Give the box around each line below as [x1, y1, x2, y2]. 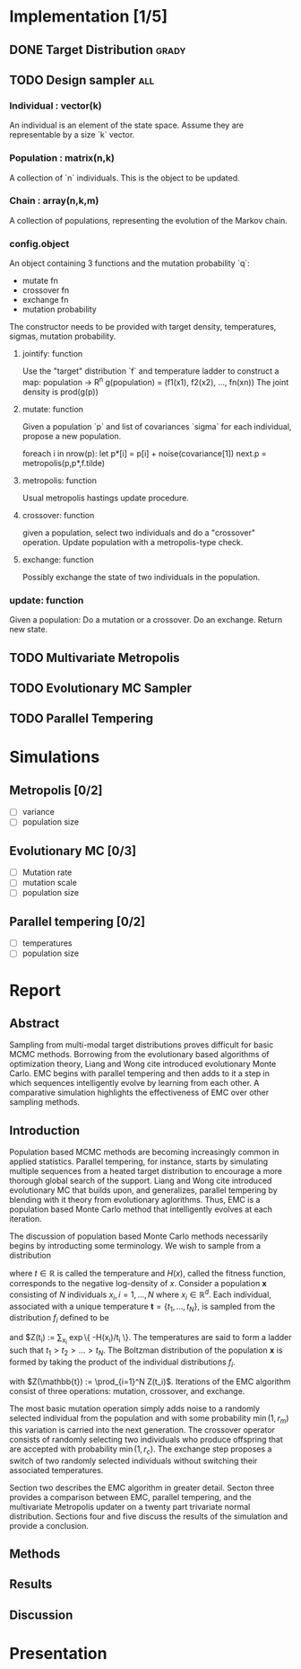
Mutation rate [21, 867, 73, 878]
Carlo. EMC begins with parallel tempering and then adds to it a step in [9, 1068, 271, 1079]
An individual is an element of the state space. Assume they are [9, 119, 245, 131]
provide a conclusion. [9, 1520, 90, 1531]
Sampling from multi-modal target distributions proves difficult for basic [9, 1039, 274, 1050]
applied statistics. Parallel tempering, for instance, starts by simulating [9, 1156, 269, 1167]
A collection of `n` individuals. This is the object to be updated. [9, 172, 240, 183]
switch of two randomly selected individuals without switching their [9, 1455, 258, 1466]
